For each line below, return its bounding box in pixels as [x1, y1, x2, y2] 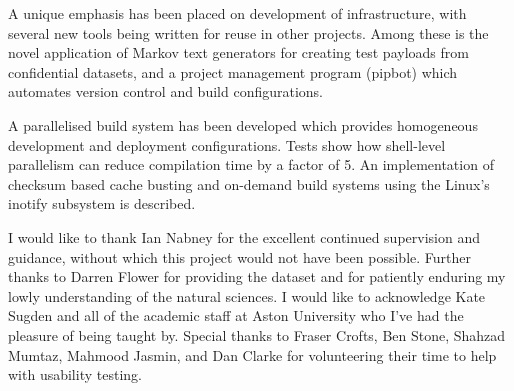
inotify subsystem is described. [8, 193, 196, 214]
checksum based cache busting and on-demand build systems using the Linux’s [8, 173, 490, 194]
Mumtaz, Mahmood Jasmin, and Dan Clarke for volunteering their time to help [8, 344, 497, 365]
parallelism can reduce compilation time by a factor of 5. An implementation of [8, 154, 494, 175]
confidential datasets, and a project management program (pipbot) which [8, 61, 458, 82]
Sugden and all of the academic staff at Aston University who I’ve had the [8, 305, 464, 326]
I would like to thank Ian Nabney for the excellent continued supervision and [8, 226, 480, 247]
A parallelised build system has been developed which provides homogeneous [8, 114, 478, 135]
